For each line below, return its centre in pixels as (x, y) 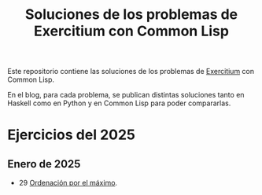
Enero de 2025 (44, 164)
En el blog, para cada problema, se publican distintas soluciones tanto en (126, 95)
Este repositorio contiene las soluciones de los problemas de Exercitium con (131, 72)
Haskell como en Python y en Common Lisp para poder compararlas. (119, 103)
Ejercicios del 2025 (71, 135)
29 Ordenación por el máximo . (68, 183)
